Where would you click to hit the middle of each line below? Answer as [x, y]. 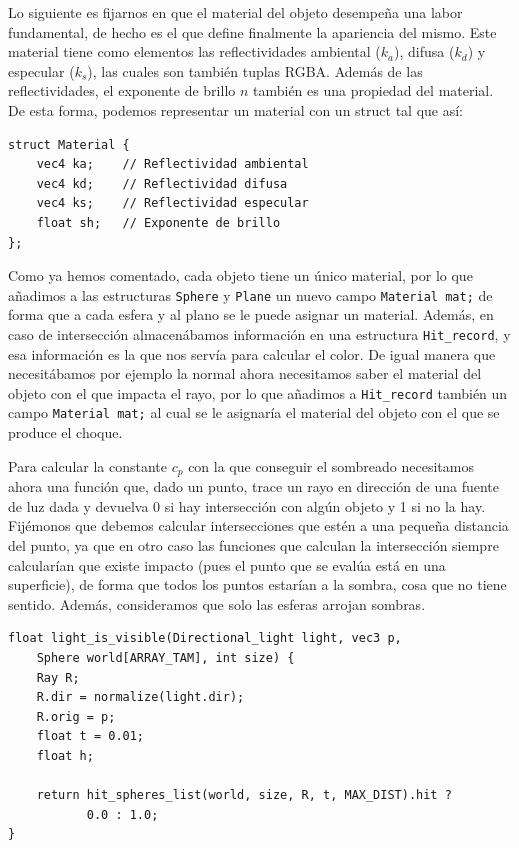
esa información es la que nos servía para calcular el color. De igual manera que [252, 353]
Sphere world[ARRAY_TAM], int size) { [165, 657]
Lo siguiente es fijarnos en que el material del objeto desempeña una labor [235, 12]
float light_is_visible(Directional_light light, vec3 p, [205, 638]
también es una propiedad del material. [373, 90]
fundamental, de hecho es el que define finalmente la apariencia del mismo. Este [252, 31]
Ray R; [58, 677]
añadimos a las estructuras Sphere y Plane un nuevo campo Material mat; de [250, 294]
